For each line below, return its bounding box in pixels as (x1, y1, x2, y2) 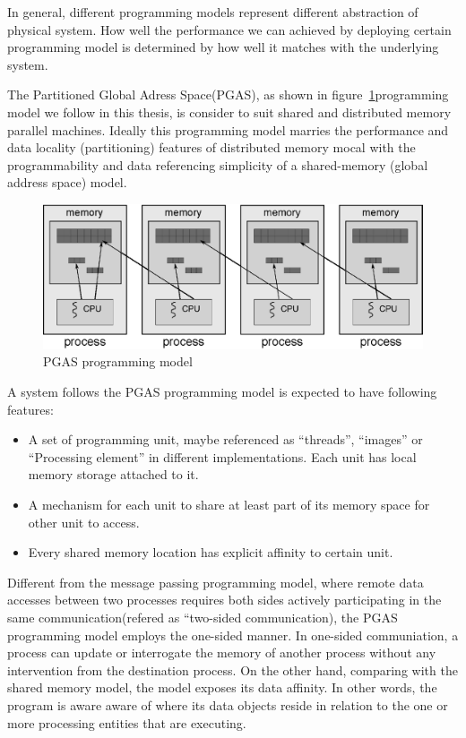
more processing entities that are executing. (7, 713, 246, 732)
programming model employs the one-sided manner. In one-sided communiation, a (7, 625, 459, 644)
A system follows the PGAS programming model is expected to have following (7, 382, 437, 401)
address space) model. (7, 173, 127, 192)
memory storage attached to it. (28, 465, 199, 484)
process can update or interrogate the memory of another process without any (7, 643, 436, 662)
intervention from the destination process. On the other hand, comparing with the (7, 660, 458, 679)
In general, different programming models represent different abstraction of (7, 3, 419, 21)
